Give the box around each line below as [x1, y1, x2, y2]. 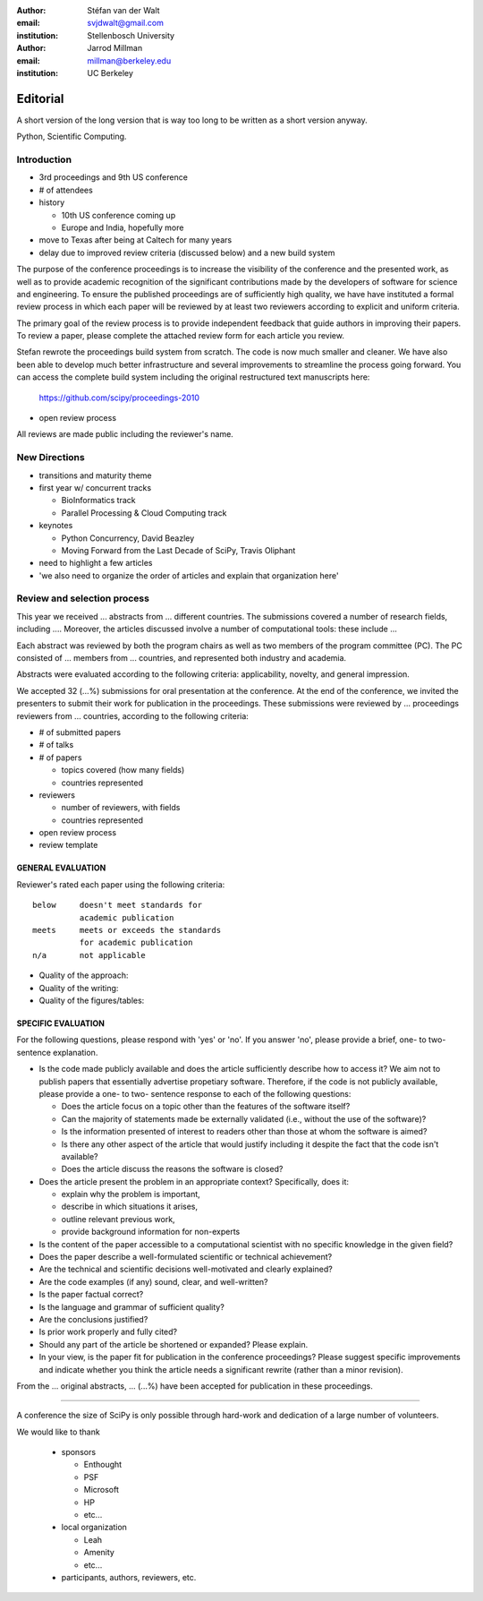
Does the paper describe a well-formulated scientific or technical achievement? [38, 1252, 333, 1263]
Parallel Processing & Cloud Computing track [61, 507, 227, 518]
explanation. [52, 1047, 98, 1057]
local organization [61, 1522, 127, 1533]
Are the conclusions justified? [38, 1314, 148, 1324]
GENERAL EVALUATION [16, 862, 106, 873]
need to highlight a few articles [38, 558, 153, 569]
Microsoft [83, 1485, 120, 1495]
